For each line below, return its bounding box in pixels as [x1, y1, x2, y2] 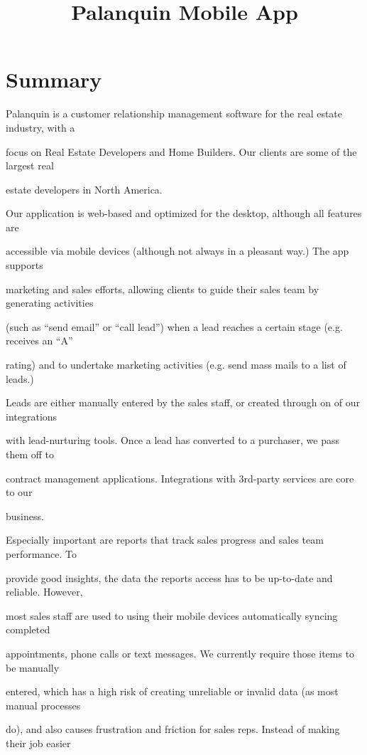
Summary [6, 65, 102, 94]
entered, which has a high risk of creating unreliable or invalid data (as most [6, 684, 339, 699]
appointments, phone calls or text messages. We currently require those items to [6, 645, 355, 660]
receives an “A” [6, 333, 73, 348]
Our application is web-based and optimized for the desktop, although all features [6, 206, 362, 221]
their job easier [6, 735, 71, 750]
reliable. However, [6, 584, 83, 599]
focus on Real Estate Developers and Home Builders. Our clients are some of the [6, 144, 357, 159]
